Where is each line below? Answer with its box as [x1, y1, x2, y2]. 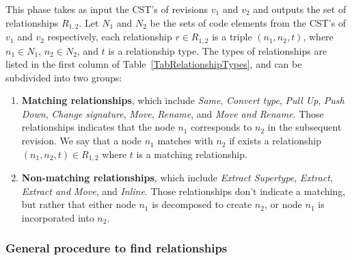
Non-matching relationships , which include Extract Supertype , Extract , [21, 170, 333, 185]
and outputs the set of [253, 2, 347, 16]
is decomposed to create [152, 197, 252, 211]
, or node [264, 197, 302, 211]
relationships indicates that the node [21, 120, 175, 134]
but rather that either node [21, 197, 136, 211]
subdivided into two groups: [5, 70, 122, 84]
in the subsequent [267, 120, 342, 134]
